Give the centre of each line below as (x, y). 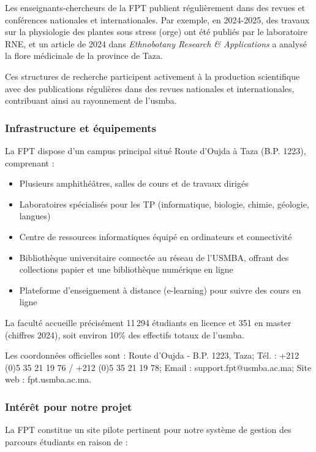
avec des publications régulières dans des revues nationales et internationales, (150, 88)
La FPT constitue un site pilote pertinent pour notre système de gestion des (148, 430)
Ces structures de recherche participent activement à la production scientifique (152, 76)
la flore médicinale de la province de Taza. (84, 56)
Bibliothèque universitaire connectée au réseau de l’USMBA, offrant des (154, 257)
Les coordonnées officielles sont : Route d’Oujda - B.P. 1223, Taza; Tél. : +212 (152, 355)
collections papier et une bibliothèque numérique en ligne (126, 269)
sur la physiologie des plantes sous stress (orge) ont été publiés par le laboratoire (156, 32)
